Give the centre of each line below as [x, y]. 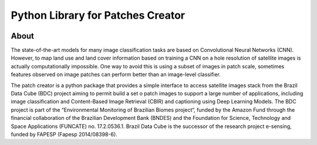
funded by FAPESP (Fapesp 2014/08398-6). [64, 134]
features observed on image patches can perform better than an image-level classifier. [116, 75]
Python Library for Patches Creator [98, 15]
